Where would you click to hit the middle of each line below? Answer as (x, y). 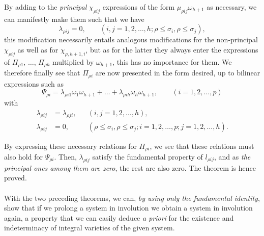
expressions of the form (139, 7)
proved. (16, 178)
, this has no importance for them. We (172, 61)
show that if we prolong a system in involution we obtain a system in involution (128, 208)
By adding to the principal (46, 7)
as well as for (38, 49)
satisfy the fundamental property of (148, 156)
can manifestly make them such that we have (74, 19)
